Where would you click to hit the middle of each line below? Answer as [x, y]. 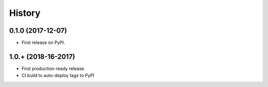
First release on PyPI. [43, 43]
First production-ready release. [53, 68]
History [25, 13]
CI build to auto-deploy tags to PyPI [58, 76]
